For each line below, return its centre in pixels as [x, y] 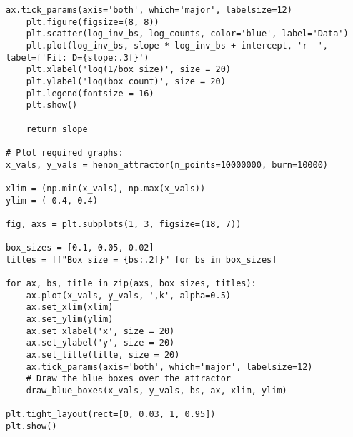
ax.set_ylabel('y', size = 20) [100, 343]
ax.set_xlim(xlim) [70, 307]
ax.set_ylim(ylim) [70, 320]
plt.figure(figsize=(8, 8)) [93, 22]
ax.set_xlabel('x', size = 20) [100, 331]
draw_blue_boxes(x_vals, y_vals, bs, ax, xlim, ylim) [156, 391]
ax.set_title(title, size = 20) [103, 355]
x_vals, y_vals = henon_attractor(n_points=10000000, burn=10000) [167, 165]
